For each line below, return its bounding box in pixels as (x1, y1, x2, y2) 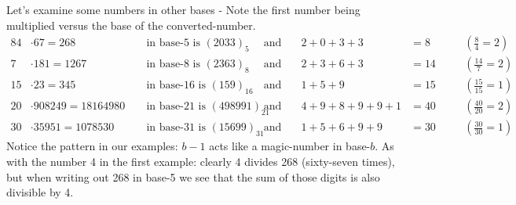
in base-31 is (146, 122, 206, 134)
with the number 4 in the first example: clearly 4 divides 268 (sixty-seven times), (6, 153, 395, 169)
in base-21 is (146, 101, 206, 113)
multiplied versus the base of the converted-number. (6, 16, 256, 33)
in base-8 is (146, 59, 200, 70)
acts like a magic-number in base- (209, 138, 371, 154)
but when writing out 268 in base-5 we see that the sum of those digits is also (6, 168, 380, 185)
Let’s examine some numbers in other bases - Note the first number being (6, 2, 360, 17)
